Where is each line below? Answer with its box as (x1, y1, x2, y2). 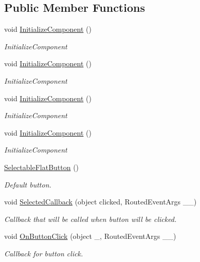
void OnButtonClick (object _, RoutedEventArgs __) (4, 231, 176, 241)
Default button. (4, 179, 51, 190)
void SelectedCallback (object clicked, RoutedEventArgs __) (4, 196, 197, 207)
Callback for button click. (4, 248, 83, 258)
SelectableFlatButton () (4, 161, 79, 172)
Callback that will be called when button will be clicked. (4, 213, 177, 224)
